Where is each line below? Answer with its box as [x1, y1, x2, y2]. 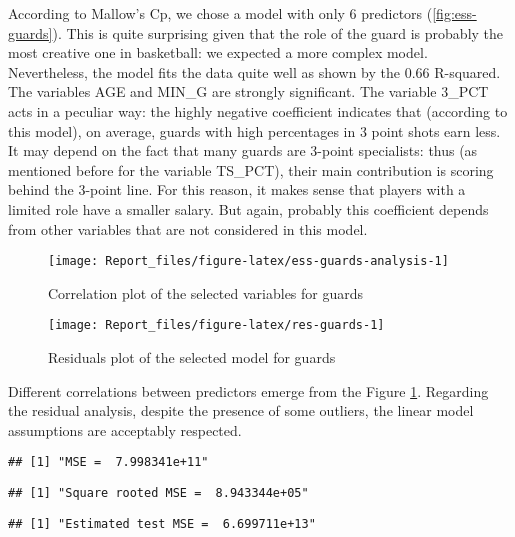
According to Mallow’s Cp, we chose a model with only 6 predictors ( [8, 3, 433, 23]
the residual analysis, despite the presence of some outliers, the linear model [8, 400, 474, 421]
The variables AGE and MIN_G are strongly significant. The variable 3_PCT [8, 81, 489, 102]
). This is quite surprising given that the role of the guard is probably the [52, 22, 504, 43]
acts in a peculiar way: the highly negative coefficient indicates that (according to [8, 100, 508, 121]
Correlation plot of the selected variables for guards [48, 282, 364, 303]
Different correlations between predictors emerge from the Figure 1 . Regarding [8, 380, 489, 401]
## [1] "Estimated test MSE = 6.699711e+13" [8, 516, 316, 531]
